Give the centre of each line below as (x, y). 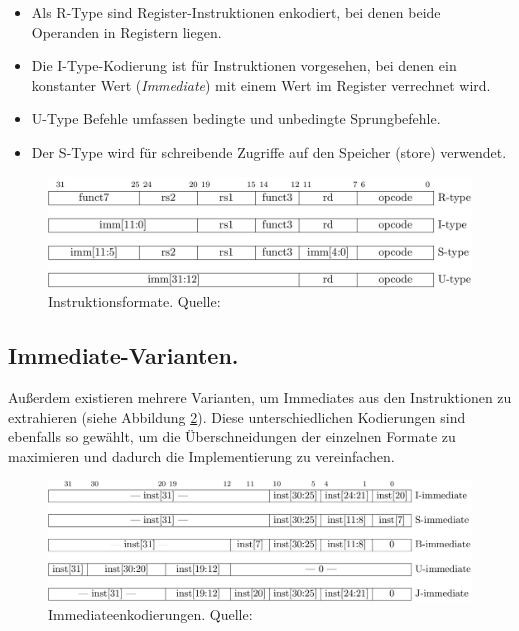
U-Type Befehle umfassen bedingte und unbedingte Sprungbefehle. (236, 118)
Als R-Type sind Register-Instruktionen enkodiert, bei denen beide (236, 12)
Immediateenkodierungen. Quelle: (150, 614)
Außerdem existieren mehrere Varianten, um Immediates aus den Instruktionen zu (260, 396)
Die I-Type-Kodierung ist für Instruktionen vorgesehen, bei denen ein (244, 65)
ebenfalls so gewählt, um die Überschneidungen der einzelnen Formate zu (232, 436)
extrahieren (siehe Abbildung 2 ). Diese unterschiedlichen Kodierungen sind (237, 416)
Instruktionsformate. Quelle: (134, 301)
